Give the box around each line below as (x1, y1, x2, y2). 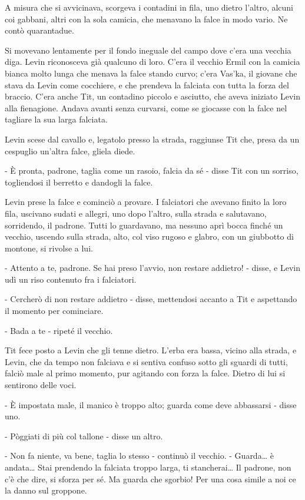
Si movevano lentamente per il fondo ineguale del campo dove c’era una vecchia (5, 44, 291, 56)
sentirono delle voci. (5, 379, 77, 391)
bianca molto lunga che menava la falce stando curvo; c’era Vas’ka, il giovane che (5, 67, 297, 79)
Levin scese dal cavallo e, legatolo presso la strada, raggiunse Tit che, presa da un (5, 133, 300, 145)
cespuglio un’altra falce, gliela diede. (5, 144, 135, 157)
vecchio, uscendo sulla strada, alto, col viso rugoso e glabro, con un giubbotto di (5, 230, 294, 243)
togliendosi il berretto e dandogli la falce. (5, 176, 153, 188)
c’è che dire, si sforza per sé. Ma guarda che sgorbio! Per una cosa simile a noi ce (5, 472, 296, 485)
